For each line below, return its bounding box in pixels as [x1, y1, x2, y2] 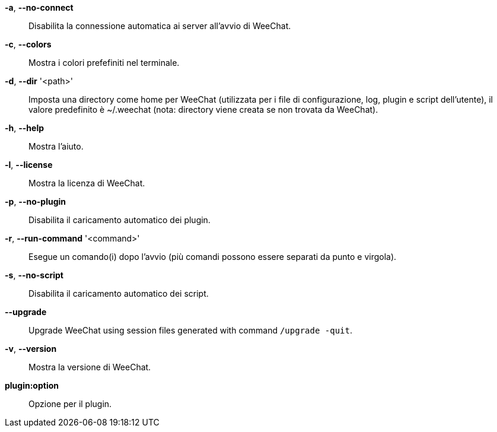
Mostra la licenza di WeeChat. [28, 178, 145, 188]
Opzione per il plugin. [28, 399, 112, 409]
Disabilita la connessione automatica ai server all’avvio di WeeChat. [28, 21, 291, 31]
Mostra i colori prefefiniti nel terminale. [28, 58, 180, 68]
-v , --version [5, 344, 57, 354]
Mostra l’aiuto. [28, 141, 84, 151]
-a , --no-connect [5, 2, 74, 12]
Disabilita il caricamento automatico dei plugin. [28, 215, 211, 225]
